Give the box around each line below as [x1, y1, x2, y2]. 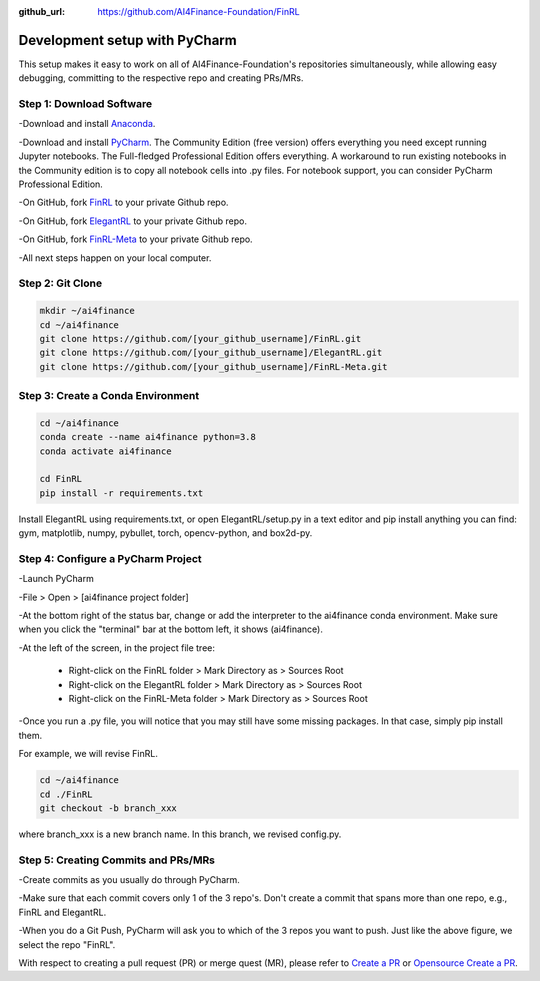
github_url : [18, 6, 65, 17]
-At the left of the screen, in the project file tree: [18, 641, 215, 654]
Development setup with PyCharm [18, 31, 237, 49]
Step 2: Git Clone [18, 276, 103, 290]
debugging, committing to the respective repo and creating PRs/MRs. [18, 72, 304, 84]
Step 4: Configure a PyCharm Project [18, 551, 202, 565]
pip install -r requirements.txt [39, 487, 204, 499]
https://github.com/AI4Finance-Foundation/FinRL [97, 6, 300, 17]
